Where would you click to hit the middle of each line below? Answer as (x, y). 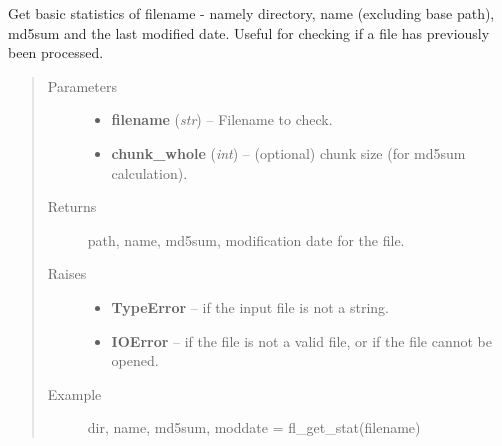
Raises (67, 273)
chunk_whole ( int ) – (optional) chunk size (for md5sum (288, 152)
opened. (135, 360)
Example (74, 393)
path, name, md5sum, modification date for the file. (246, 239)
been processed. (56, 52)
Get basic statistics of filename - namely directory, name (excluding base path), (251, 13)
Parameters (82, 85)
